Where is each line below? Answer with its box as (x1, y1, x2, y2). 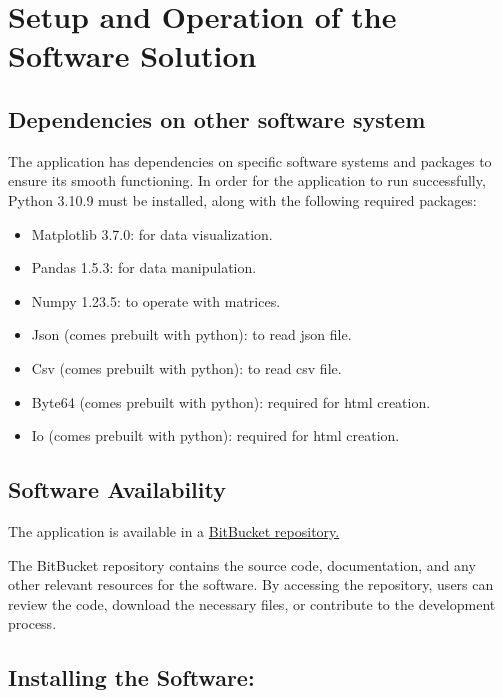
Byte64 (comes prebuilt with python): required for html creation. (31, 391, 431, 412)
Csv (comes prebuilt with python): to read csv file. (31, 357, 342, 378)
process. (8, 613, 57, 634)
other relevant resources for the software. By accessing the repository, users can (8, 574, 494, 595)
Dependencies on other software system (8, 103, 426, 134)
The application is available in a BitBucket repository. (8, 520, 340, 541)
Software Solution (8, 35, 257, 76)
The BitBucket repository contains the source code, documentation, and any (8, 554, 476, 575)
